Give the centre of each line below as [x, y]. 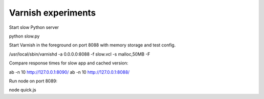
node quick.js [23, 90]
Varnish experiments [53, 13]
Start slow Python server [34, 27]
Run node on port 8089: [33, 81]
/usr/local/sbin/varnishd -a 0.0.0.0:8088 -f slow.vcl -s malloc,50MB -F [80, 54]
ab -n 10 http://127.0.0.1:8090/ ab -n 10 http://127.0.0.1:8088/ [69, 72]
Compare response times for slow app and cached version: [69, 63]
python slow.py [24, 36]
